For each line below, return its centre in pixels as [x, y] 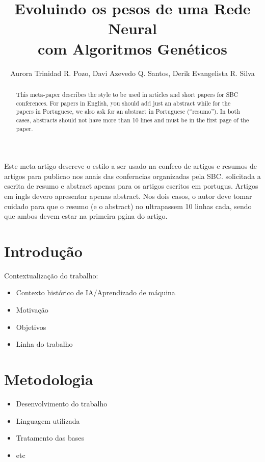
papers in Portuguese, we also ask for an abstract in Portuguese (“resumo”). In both [128, 111]
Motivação [32, 310]
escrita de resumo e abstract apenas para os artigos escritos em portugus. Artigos [131, 186]
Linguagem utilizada [48, 420]
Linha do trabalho [44, 344]
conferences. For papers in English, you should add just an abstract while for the [123, 103]
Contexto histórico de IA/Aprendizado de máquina [96, 292]
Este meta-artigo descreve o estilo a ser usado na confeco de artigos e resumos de [130, 166]
